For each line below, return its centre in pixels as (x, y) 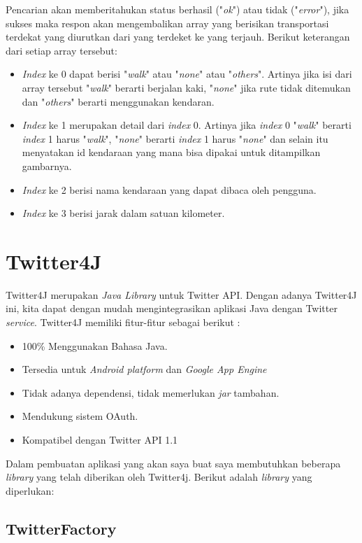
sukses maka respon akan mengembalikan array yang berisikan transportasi (167, 23)
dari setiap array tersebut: (61, 50)
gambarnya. (47, 165)
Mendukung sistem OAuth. (80, 416)
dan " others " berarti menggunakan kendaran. (118, 101)
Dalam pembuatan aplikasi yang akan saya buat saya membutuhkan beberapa (173, 463)
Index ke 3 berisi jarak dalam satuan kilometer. (123, 213)
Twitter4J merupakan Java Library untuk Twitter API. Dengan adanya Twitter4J (181, 294)
